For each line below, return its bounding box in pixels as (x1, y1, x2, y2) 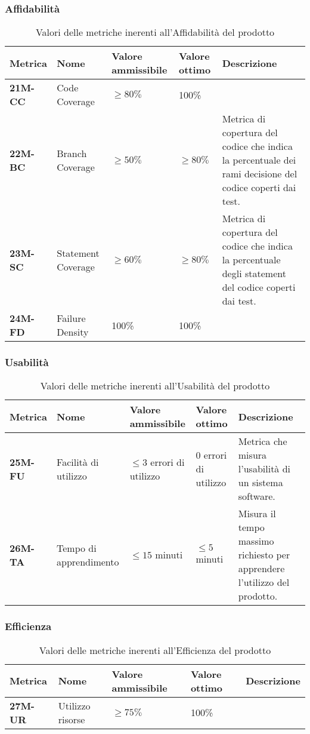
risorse (58, 712, 85, 726)
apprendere (238, 561, 285, 576)
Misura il (238, 506, 276, 521)
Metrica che (238, 434, 287, 449)
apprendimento (57, 554, 119, 569)
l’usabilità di (238, 462, 291, 476)
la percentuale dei (222, 153, 296, 167)
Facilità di (57, 454, 99, 469)
